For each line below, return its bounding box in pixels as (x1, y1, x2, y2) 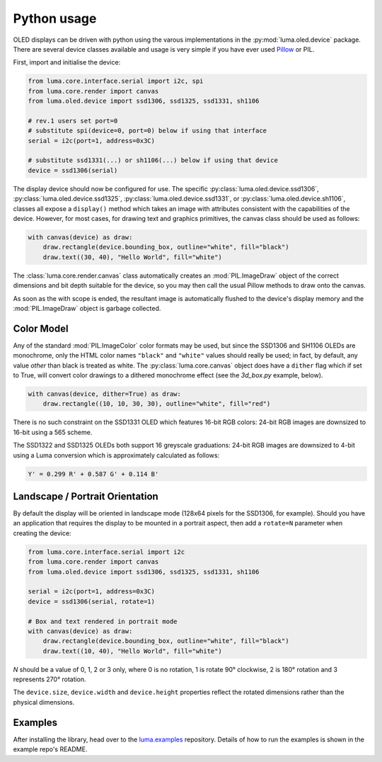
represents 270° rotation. (13, 675, 86, 683)
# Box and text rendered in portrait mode (28, 617, 178, 625)
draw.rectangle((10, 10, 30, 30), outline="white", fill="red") (42, 400, 271, 408)
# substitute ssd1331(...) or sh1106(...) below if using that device (28, 157, 279, 164)
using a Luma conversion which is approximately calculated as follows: (13, 450, 220, 460)
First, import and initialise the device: (13, 58, 121, 67)
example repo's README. (13, 745, 88, 754)
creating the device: (13, 528, 71, 538)
